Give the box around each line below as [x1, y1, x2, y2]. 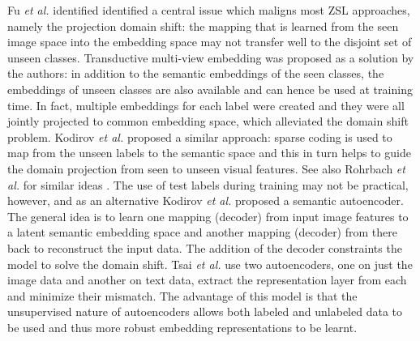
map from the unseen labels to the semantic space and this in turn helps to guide [7, 144, 411, 161]
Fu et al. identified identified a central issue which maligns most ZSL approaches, [7, 2, 410, 18]
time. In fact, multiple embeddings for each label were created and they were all [7, 96, 405, 113]
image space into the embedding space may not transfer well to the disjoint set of [7, 33, 412, 50]
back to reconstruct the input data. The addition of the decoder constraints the [7, 239, 402, 256]
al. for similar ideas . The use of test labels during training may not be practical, [7, 176, 409, 193]
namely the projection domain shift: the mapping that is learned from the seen [7, 17, 399, 34]
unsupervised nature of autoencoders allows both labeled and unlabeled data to [7, 303, 402, 320]
